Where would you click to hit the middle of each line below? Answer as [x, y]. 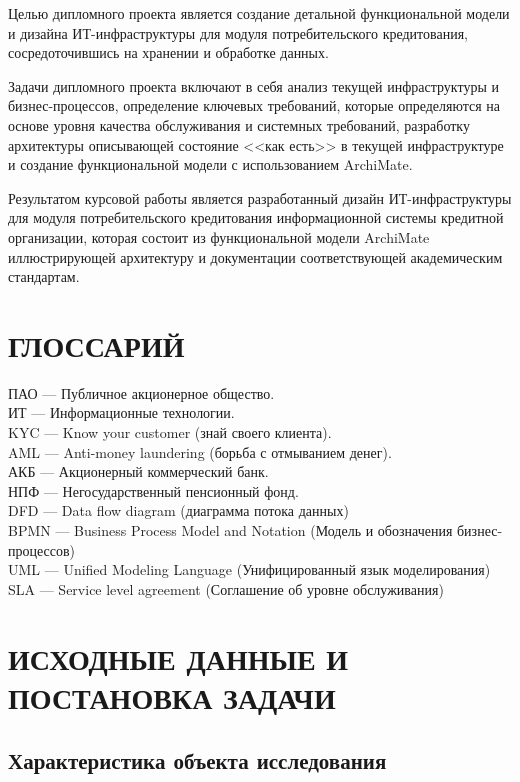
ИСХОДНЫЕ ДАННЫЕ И [178, 657]
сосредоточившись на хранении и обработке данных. [168, 52]
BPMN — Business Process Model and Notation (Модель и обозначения [230, 530]
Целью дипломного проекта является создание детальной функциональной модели [259, 13]
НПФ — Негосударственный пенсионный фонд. [153, 490]
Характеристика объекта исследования [197, 760]
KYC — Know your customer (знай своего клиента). [170, 432]
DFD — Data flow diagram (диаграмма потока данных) [178, 510]
